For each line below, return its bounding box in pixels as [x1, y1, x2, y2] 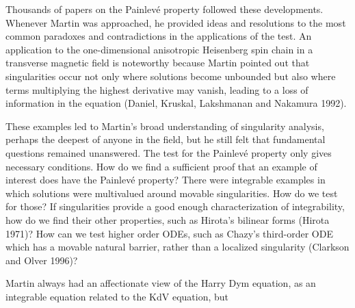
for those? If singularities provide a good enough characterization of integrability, [5, 199, 345, 214]
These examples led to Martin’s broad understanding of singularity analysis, [5, 118, 324, 133]
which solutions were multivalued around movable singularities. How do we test [5, 185, 338, 200]
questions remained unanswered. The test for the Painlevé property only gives [5, 145, 332, 159]
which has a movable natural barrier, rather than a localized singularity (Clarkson [5, 240, 350, 254]
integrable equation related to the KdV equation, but [5, 289, 229, 303]
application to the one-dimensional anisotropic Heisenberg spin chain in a [5, 42, 313, 56]
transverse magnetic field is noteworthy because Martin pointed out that [5, 55, 310, 70]
